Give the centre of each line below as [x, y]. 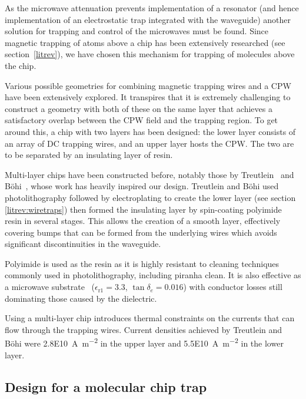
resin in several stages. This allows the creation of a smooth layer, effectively [143, 221]
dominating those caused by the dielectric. [81, 298]
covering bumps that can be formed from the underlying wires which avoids [141, 232]
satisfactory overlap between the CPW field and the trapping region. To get [142, 120]
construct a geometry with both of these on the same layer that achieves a [139, 108]
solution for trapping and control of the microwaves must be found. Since [137, 31]
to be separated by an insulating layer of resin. [89, 155]
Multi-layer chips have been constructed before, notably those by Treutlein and [149, 174]
